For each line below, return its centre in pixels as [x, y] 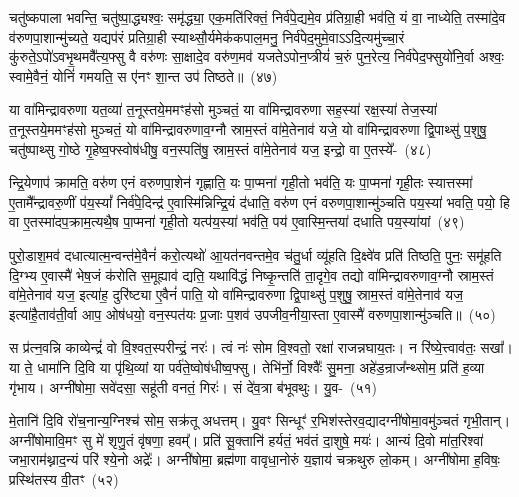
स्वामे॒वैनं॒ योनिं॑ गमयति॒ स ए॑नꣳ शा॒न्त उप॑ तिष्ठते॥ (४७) [143, 75]
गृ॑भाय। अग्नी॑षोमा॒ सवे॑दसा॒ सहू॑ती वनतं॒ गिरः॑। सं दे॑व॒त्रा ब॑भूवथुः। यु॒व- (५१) [193, 386]
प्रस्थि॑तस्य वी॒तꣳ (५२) [64, 478]
